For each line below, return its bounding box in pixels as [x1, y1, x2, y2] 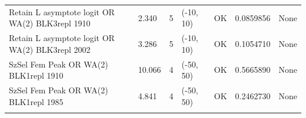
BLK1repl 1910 [9, 69, 64, 82]
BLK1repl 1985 [9, 95, 64, 107]
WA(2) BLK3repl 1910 [9, 17, 91, 29]
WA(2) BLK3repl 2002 [9, 43, 91, 55]
